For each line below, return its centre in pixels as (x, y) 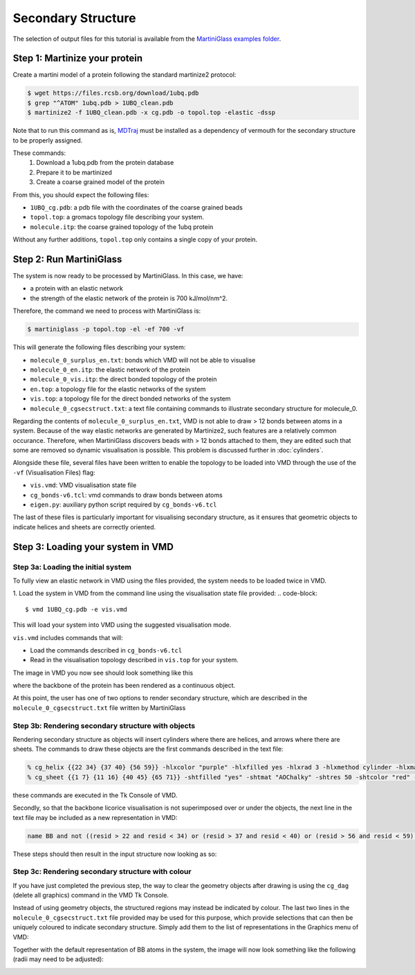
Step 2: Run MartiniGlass (67, 259)
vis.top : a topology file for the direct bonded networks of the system (130, 399)
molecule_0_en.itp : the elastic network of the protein (110, 370)
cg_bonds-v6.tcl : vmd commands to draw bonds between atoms (126, 495)
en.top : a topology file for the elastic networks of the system (118, 389)
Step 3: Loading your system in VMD (93, 547)
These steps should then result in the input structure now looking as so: (115, 854)
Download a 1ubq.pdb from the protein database (105, 163)
